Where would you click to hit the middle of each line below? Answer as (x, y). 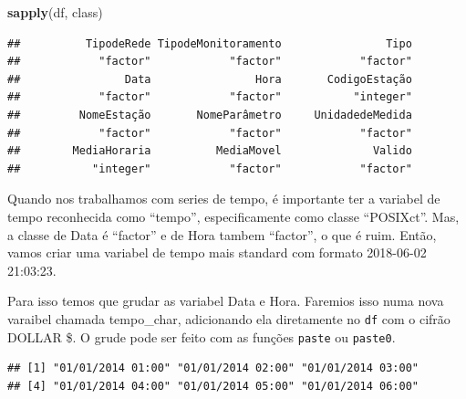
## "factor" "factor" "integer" (210, 97)
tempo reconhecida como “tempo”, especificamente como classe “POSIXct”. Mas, (233, 216)
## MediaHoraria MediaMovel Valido (210, 151)
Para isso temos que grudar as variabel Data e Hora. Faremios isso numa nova (226, 301)
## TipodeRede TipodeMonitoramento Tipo (210, 43)
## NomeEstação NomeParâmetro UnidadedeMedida (210, 115)
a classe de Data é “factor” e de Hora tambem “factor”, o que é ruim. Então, (222, 234)
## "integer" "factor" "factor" (210, 168)
